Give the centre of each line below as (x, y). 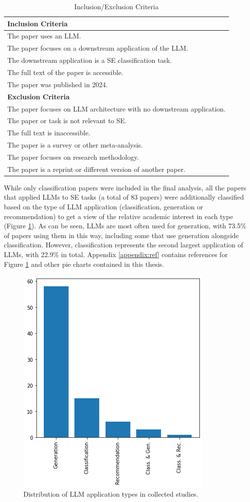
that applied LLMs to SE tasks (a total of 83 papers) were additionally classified (124, 197)
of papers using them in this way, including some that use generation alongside (121, 235)
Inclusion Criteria (38, 23)
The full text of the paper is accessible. (65, 72)
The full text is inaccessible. (49, 133)
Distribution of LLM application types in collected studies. (111, 493)
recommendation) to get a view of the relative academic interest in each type (119, 216)
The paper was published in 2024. (58, 84)
